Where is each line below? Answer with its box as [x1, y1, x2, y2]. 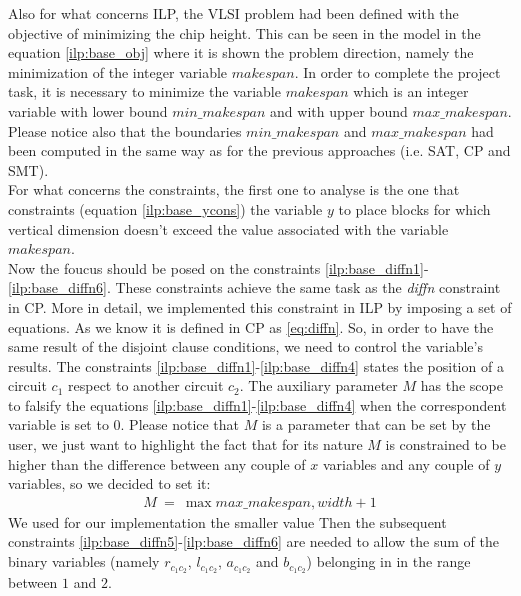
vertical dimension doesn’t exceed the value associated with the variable [8, 218, 449, 239]
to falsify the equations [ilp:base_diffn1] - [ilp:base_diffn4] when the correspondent [8, 394, 507, 415]
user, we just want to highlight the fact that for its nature [8, 434, 363, 455]
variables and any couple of [322, 453, 490, 474]
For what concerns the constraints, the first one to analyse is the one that [8, 179, 460, 200]
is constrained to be [385, 434, 506, 455]
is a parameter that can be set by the [261, 414, 491, 435]
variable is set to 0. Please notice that [8, 414, 240, 435]
